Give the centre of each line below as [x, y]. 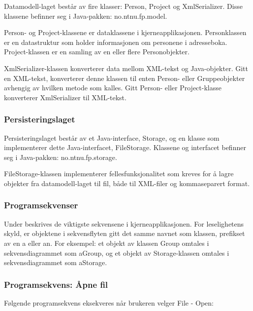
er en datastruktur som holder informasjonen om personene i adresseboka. [116, 42]
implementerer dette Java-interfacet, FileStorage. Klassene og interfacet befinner [125, 147]
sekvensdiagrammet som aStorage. [56, 262]
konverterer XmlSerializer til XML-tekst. [65, 97]
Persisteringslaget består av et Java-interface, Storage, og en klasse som [112, 137]
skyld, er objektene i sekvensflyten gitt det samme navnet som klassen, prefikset [125, 233]
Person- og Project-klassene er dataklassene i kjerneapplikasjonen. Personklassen [125, 32]
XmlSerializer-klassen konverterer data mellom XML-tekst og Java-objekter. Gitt [126, 68]
